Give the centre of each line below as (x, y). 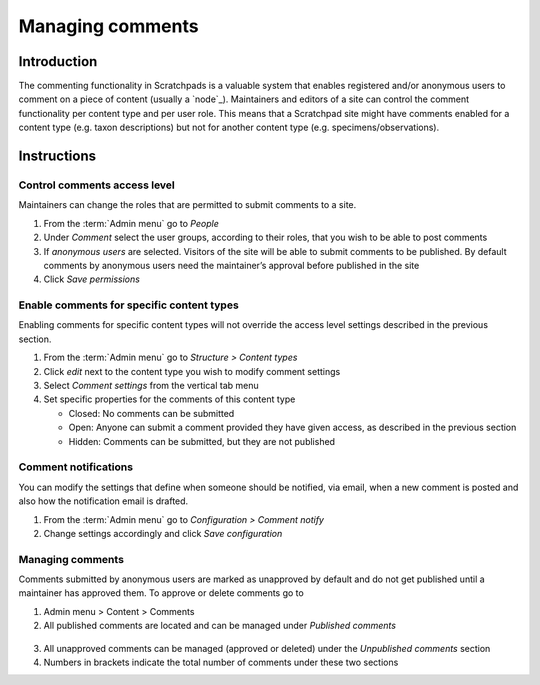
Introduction (58, 61)
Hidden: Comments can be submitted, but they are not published (201, 441)
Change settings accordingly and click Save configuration (163, 533)
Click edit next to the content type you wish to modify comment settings (192, 371)
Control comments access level (96, 185)
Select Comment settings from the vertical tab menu (151, 386)
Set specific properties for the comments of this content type (169, 399)
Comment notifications (76, 467)
